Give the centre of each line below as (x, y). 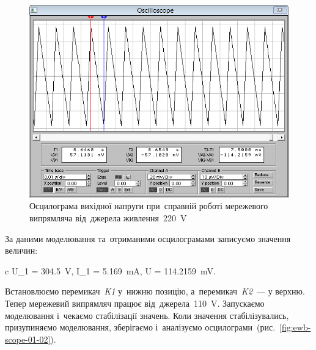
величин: (21, 250)
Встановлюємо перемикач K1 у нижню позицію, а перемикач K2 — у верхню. (155, 291)
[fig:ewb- (295, 327)
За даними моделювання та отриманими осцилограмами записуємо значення (148, 238)
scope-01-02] (28, 339)
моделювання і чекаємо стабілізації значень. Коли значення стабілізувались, (147, 315)
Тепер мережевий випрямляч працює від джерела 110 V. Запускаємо (135, 303)
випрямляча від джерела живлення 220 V (108, 218)
